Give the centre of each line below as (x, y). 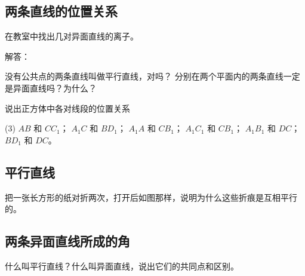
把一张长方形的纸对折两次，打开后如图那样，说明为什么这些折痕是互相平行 (151, 197)
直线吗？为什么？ (63, 88)
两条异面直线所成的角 (67, 241)
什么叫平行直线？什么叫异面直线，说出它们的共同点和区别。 (122, 266)
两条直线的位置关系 (61, 11)
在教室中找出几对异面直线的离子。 (72, 36)
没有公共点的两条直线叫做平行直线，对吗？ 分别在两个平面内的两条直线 (144, 76)
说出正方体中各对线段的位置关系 (67, 108)
